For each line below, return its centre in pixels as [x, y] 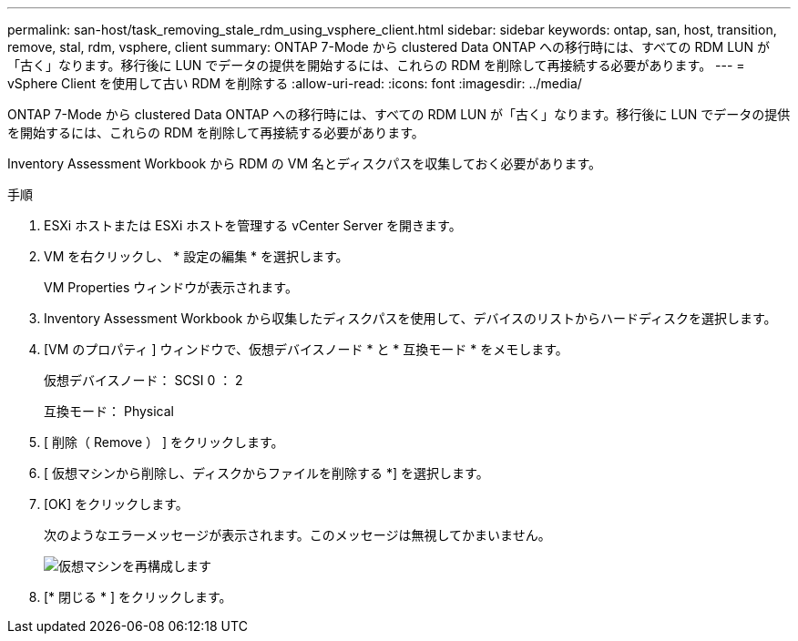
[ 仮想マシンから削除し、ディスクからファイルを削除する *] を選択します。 [266, 473]
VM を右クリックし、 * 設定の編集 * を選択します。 [196, 256]
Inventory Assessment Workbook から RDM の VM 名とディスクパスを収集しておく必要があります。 [305, 163]
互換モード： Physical [109, 411]
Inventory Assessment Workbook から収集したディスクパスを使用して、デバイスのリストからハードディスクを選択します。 [410, 318]
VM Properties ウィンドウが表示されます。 [171, 287]
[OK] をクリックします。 [116, 504]
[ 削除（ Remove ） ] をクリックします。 [164, 442]
